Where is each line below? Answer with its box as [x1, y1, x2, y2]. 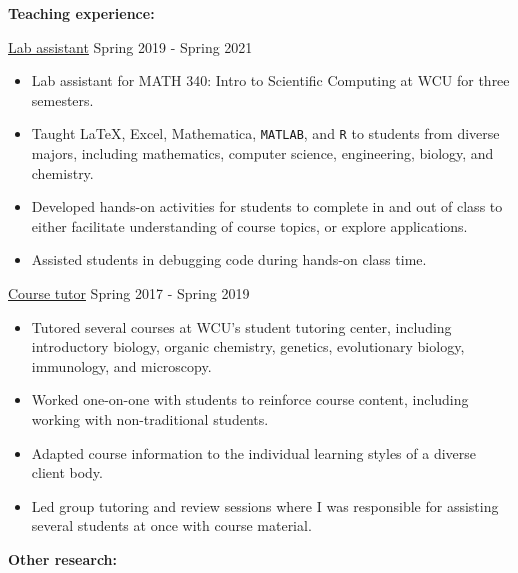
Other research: [8, 548, 118, 569]
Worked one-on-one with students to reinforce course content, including [31, 389, 469, 410]
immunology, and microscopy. [31, 355, 212, 376]
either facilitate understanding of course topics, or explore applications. [31, 215, 468, 236]
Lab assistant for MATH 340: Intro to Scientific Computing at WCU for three [31, 70, 510, 91]
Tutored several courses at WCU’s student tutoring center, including [31, 316, 452, 337]
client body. [31, 462, 103, 483]
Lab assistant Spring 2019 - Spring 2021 [8, 36, 253, 57]
